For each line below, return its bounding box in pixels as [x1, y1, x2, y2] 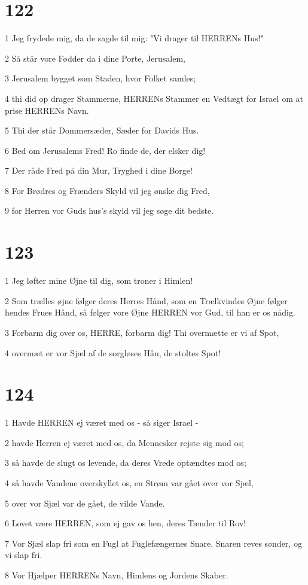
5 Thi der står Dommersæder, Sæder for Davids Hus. [5, 124, 199, 137]
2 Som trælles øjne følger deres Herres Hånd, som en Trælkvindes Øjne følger [5, 294, 288, 307]
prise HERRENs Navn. [5, 104, 89, 116]
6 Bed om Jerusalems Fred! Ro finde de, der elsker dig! [5, 144, 206, 156]
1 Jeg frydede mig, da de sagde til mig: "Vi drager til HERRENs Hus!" [5, 32, 264, 44]
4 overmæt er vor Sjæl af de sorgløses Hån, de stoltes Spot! [5, 346, 221, 359]
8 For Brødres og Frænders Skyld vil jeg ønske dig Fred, [5, 184, 210, 196]
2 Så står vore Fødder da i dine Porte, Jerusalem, [5, 51, 185, 64]
